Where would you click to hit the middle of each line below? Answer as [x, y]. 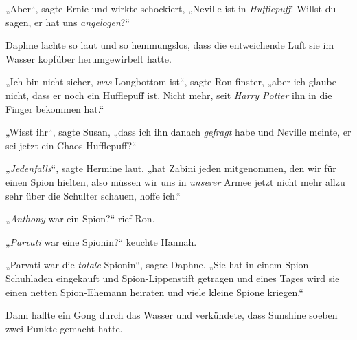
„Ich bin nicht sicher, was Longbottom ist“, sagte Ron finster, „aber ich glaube [171, 82]
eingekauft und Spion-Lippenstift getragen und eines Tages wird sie [198, 278]
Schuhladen [30, 278]
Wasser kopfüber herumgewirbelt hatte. [89, 58]
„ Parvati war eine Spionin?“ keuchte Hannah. [101, 241]
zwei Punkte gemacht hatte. [64, 328]
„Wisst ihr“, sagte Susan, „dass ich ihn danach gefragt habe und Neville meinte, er [178, 132]
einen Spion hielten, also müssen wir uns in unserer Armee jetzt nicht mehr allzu [175, 181]
